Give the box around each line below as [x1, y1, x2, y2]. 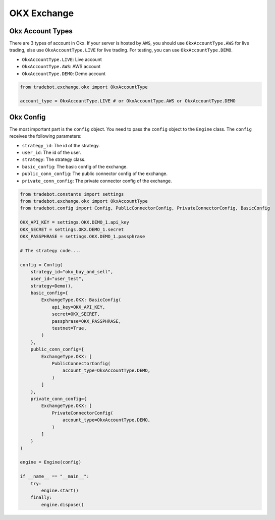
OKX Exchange [9, 8, 74, 19]
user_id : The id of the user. [22, 149, 82, 156]
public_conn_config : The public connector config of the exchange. [22, 170, 168, 177]
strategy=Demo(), [30, 283, 74, 288]
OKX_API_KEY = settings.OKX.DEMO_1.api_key [20, 219, 130, 225]
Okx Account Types [9, 27, 73, 35]
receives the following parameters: [9, 133, 82, 139]
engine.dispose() [41, 502, 84, 507]
